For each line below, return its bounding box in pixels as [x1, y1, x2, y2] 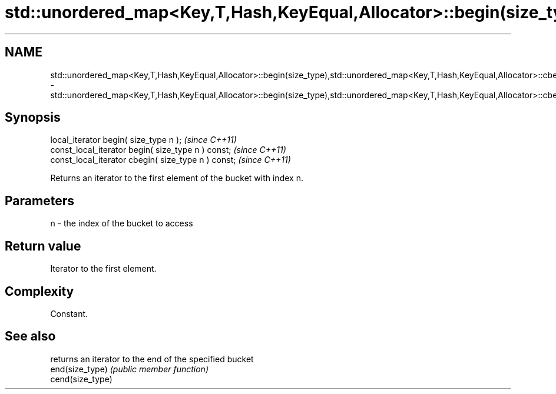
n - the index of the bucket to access [50, 218, 193, 229]
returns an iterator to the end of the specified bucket [50, 353, 254, 364]
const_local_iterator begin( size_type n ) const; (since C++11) [50, 145, 286, 155]
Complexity [5, 283, 74, 299]
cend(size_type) [50, 373, 112, 384]
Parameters [5, 193, 74, 208]
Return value [5, 238, 81, 253]
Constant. [50, 308, 88, 319]
